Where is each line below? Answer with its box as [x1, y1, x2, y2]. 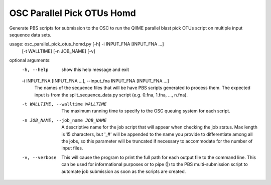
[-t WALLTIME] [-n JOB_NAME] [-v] [22, 48, 95, 54]
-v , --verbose [22, 154, 57, 160]
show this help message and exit [61, 66, 129, 72]
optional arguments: [9, 57, 51, 63]
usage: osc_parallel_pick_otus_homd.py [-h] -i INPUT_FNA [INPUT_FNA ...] [9, 41, 164, 47]
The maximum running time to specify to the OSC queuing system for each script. [61, 108, 230, 114]
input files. [61, 145, 83, 151]
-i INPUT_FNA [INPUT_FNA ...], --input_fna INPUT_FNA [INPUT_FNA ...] [22, 77, 169, 83]
